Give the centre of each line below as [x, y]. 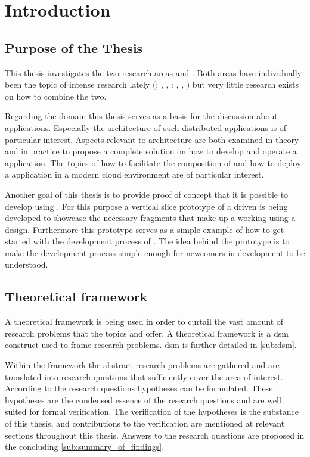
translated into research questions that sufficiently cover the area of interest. [144, 376]
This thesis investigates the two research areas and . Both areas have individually [153, 72]
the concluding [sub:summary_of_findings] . [85, 447]
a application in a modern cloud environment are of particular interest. [134, 174]
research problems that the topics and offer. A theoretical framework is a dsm [147, 333]
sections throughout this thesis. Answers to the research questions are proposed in [155, 435]
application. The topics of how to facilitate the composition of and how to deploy [153, 162]
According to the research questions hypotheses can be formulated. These [139, 388]
